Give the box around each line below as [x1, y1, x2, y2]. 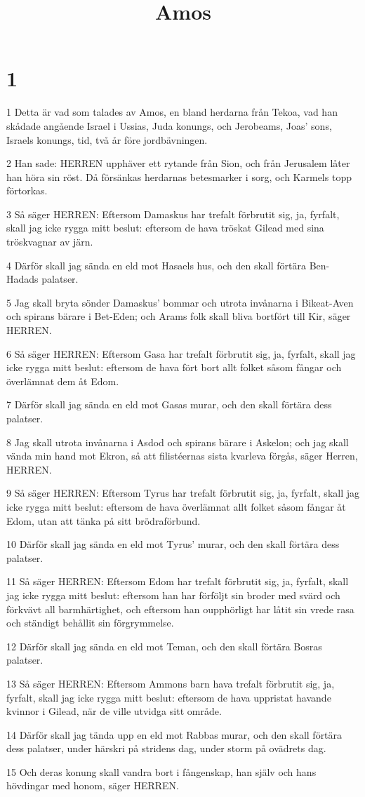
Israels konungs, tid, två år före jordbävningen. [6, 132, 208, 147]
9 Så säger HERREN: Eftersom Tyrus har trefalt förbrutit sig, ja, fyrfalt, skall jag [6, 485, 360, 500]
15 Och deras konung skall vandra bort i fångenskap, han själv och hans [6, 764, 317, 779]
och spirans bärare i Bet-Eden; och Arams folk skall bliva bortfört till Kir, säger [6, 309, 351, 323]
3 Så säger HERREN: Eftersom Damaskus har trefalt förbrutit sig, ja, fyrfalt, [6, 206, 340, 221]
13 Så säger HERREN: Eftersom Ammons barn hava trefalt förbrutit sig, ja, [6, 676, 335, 690]
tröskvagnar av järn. [6, 234, 93, 249]
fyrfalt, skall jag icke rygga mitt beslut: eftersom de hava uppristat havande [6, 690, 331, 704]
